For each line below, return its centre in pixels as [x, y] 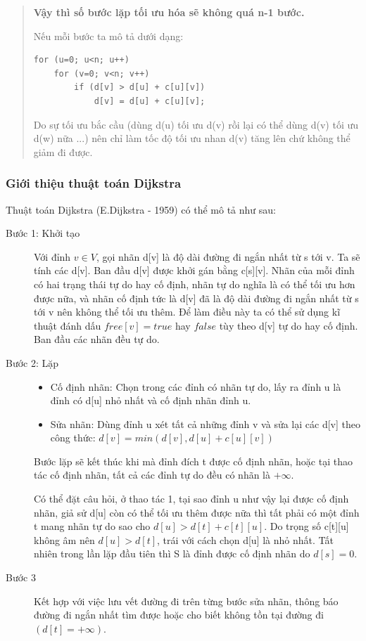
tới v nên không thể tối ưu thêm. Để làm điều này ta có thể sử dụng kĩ [187, 312]
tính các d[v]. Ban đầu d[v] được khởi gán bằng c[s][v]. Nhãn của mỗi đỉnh [194, 270]
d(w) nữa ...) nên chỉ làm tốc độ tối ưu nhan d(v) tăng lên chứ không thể [192, 138]
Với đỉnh [52, 256]
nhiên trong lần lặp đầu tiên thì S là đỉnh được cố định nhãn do [172, 553]
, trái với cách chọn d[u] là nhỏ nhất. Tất [245, 539]
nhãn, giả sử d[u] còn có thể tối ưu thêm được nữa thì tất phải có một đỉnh [197, 512]
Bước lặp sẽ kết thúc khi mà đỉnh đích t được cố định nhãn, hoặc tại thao [193, 461]
